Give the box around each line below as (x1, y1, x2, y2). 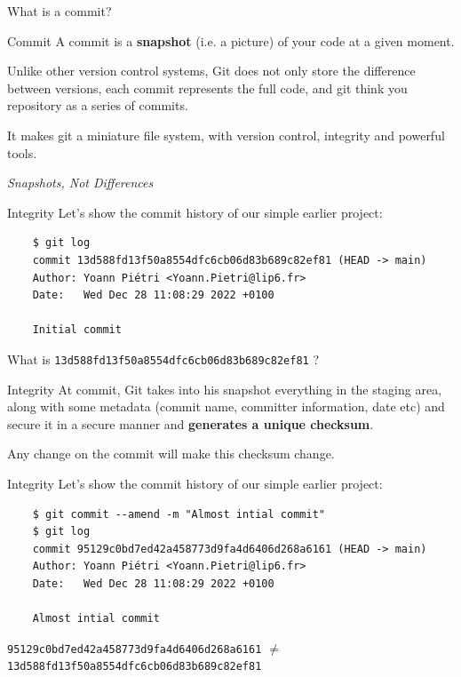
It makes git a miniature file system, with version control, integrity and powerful (7, 125, 445, 144)
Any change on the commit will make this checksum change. (7, 444, 335, 463)
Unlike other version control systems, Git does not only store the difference (7, 61, 416, 80)
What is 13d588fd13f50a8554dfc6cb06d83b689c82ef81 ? (7, 349, 319, 368)
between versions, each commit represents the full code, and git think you (7, 78, 408, 97)
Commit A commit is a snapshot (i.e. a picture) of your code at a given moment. (7, 31, 455, 50)
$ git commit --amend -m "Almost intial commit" (32, 507, 325, 521)
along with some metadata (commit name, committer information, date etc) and (7, 397, 445, 416)
